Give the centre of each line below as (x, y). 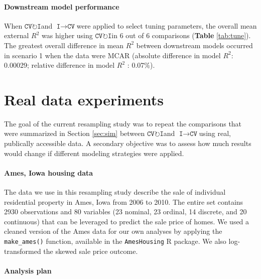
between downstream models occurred (194, 45)
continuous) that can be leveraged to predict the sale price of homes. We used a (127, 221)
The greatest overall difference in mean (64, 45)
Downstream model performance (62, 6)
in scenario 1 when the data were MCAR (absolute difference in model (112, 55)
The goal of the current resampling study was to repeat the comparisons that (123, 123)
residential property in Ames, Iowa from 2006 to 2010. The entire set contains (124, 201)
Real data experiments (84, 99)
